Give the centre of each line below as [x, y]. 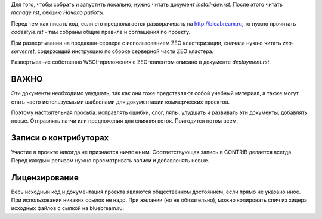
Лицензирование [45, 178]
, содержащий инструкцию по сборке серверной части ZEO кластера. [124, 51]
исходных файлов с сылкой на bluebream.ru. [68, 208]
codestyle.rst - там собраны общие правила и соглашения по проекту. [101, 32]
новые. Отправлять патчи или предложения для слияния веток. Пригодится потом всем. [125, 121]
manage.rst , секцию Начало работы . [58, 12]
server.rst [23, 51]
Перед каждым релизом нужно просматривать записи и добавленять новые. [110, 160]
